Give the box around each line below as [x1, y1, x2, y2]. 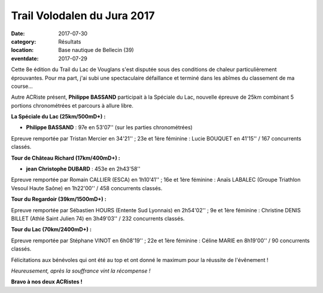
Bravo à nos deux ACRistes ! [11, 278, 83, 285]
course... [11, 83, 33, 90]
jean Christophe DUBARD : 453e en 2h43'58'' [26, 165, 141, 173]
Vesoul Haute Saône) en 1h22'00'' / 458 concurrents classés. [11, 184, 163, 191]
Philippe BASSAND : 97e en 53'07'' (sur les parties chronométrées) [26, 124, 193, 131]
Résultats [58, 38, 81, 45]
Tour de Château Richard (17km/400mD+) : [11, 154, 121, 161]
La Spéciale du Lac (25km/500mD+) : [11, 113, 106, 120]
